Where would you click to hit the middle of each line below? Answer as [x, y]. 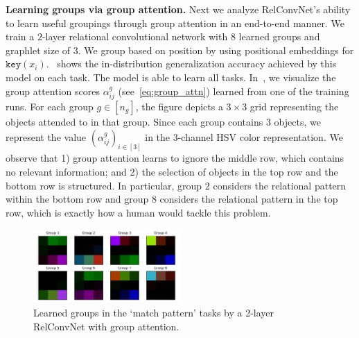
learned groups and [279, 36]
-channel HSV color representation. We [260, 136]
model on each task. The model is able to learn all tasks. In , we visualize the [171, 77]
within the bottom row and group [77, 199]
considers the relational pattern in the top [249, 199]
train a [20, 36]
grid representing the [294, 106]
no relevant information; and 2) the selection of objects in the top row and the [172, 172]
